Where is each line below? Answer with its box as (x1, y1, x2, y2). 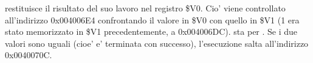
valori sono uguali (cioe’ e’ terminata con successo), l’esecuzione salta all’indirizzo (5, 37, 309, 49)
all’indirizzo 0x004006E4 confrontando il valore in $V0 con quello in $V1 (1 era (5, 13, 300, 26)
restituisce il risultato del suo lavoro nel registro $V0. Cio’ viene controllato (5, 2, 286, 14)
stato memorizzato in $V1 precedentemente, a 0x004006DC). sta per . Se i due (5, 25, 298, 38)
